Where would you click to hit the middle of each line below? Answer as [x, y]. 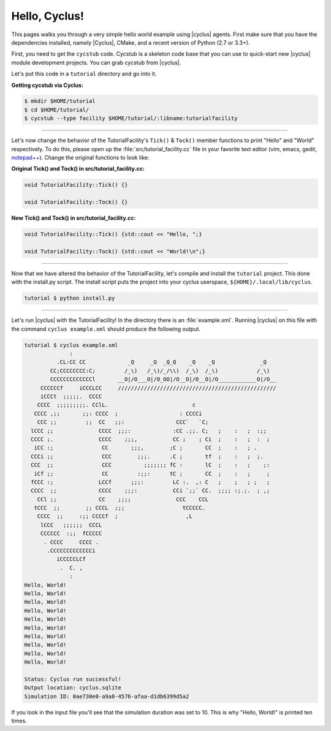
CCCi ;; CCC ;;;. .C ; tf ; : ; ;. [147, 456]
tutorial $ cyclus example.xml [71, 345]
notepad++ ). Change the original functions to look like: [80, 158]
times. [19, 721]
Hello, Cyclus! [48, 16]
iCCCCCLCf [71, 559]
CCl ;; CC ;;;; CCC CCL [123, 499]
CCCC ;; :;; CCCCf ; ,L [115, 516]
